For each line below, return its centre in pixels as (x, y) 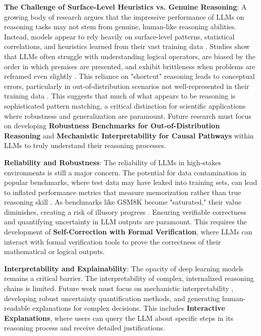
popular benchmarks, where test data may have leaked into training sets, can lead (131, 182)
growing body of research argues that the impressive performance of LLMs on (124, 16)
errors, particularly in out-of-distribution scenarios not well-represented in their (127, 86)
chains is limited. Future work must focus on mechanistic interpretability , (119, 288)
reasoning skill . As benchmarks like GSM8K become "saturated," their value (123, 202)
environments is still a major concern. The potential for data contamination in (125, 172)
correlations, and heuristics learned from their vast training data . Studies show (127, 46)
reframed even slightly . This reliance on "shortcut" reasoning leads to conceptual (129, 76)
